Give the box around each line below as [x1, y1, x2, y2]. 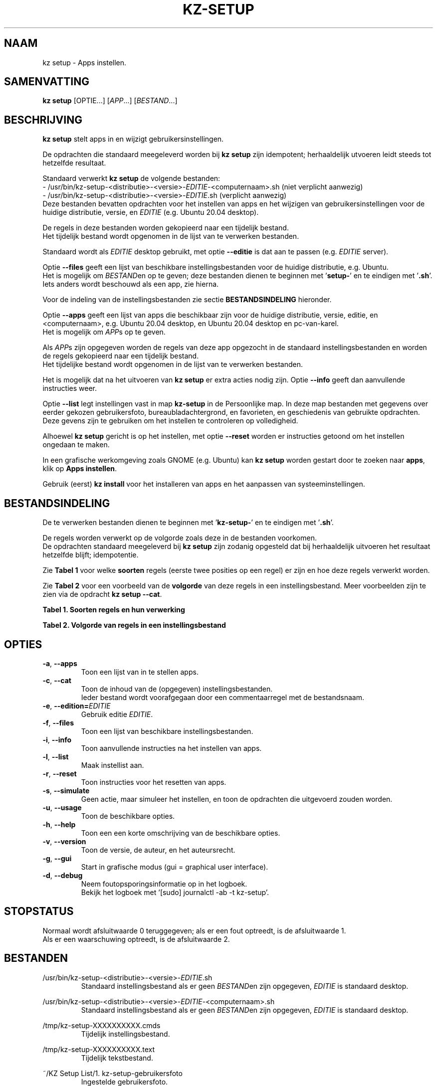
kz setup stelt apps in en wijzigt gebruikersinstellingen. [42, 135, 224, 144]
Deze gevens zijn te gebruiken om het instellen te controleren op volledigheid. [42, 416, 298, 425]
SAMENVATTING [4, 75, 89, 88]
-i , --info [42, 735, 72, 744]
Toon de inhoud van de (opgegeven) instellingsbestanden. [81, 684, 273, 693]
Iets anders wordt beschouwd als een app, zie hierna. [42, 280, 219, 289]
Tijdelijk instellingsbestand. [81, 1029, 170, 1038]
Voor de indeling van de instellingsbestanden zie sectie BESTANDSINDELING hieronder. [42, 295, 332, 304]
